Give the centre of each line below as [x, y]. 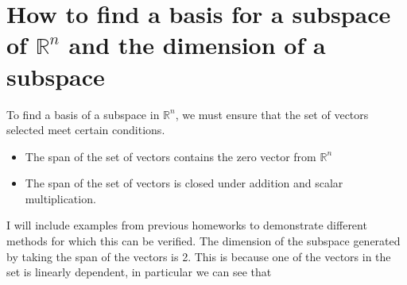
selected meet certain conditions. [86, 130]
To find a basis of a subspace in [83, 114]
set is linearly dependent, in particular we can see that [139, 272]
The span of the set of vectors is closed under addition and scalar [184, 183]
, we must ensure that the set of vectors [272, 114]
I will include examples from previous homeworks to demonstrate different [187, 225]
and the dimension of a [197, 45]
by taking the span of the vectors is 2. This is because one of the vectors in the [199, 256]
